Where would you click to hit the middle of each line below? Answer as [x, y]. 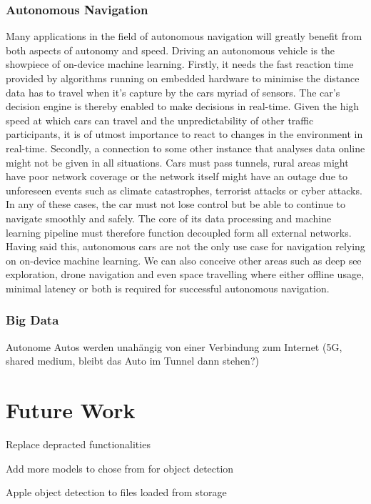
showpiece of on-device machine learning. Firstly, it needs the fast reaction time [180, 64]
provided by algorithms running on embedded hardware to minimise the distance [183, 78]
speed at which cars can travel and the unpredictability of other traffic [160, 120]
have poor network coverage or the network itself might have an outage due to [177, 176]
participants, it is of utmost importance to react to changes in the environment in [184, 134]
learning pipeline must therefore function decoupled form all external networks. [179, 232]
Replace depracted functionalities [78, 444]
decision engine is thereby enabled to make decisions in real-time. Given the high [183, 106]
